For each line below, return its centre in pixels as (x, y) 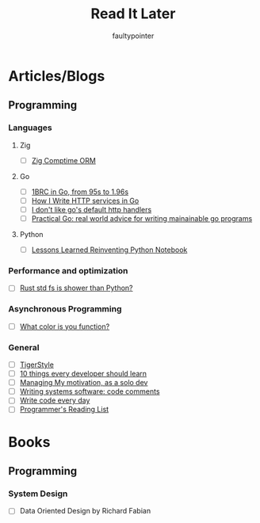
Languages (31, 128)
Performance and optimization (68, 270)
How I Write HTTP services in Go (85, 200)
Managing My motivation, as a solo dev (84, 383)
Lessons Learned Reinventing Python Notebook (109, 250)
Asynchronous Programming (65, 309)
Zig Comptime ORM (64, 160)
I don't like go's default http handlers (92, 209)
